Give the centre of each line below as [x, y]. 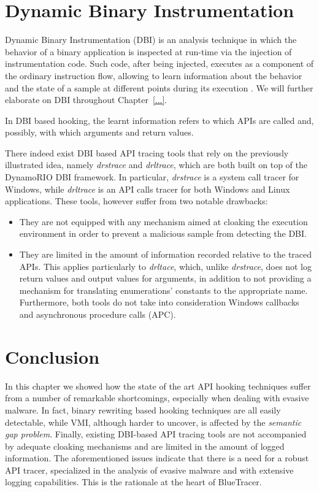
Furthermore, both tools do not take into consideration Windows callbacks [159, 302]
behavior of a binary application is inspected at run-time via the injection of [148, 51]
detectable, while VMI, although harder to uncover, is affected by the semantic [153, 422]
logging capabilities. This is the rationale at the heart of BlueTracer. [133, 482]
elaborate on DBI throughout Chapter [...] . [86, 100]
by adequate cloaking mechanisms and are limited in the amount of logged [145, 446]
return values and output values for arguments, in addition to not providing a [165, 278]
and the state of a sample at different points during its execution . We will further [159, 87]
